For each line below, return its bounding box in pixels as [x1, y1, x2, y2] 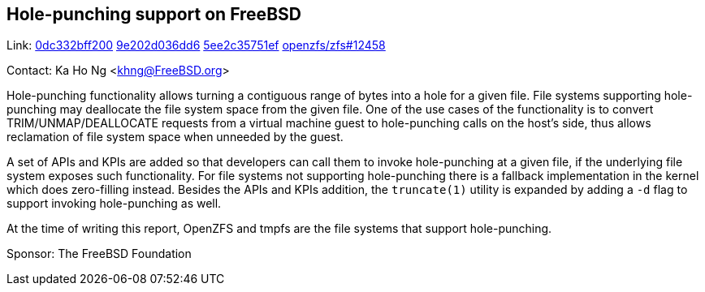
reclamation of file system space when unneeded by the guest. [6, 130, 344, 144]
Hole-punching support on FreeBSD [6, 4, 301, 24]
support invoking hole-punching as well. [6, 196, 222, 211]
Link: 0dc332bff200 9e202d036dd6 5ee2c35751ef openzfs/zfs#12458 [6, 38, 386, 53]
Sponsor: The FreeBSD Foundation [6, 247, 192, 261]
